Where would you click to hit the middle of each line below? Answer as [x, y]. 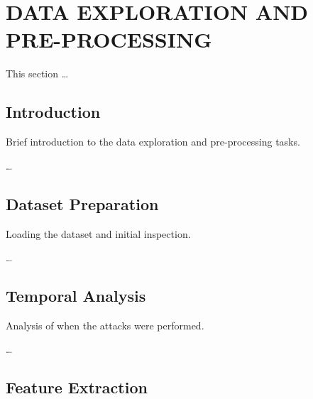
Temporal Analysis [76, 296]
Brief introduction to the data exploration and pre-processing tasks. [153, 142]
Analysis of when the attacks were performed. [105, 325]
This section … [37, 73]
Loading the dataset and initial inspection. [98, 233]
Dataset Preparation [82, 203]
